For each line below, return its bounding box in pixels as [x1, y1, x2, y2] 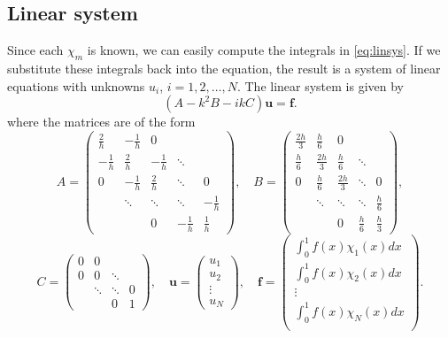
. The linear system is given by [236, 76, 405, 95]
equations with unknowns [7, 76, 145, 95]
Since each [7, 41, 64, 59]
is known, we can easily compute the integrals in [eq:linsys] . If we [87, 41, 441, 59]
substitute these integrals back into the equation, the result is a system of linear [7, 59, 441, 77]
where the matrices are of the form [7, 112, 196, 131]
